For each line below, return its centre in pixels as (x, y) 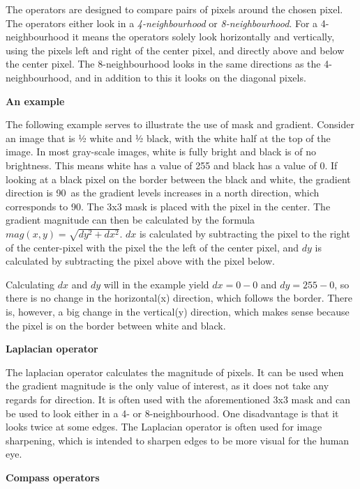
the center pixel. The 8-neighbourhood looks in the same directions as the (163, 64)
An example (35, 101)
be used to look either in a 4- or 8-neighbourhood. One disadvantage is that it (172, 413)
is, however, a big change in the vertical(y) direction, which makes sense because (178, 312)
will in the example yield (156, 284)
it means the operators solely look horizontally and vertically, (203, 37)
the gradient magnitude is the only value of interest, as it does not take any (167, 386)
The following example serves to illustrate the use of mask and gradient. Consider (180, 124)
